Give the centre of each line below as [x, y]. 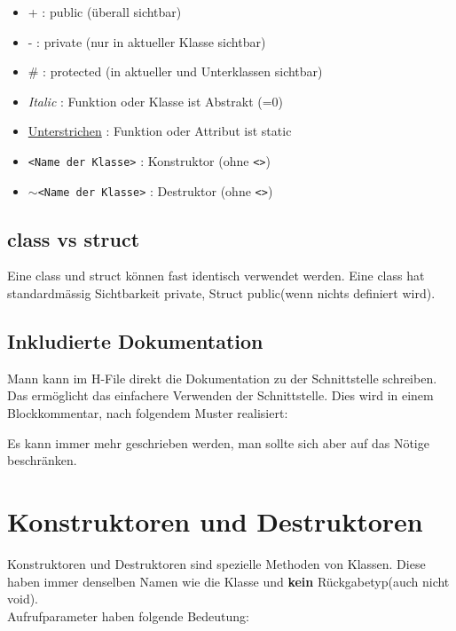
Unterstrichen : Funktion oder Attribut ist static [160, 131]
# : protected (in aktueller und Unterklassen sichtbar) [175, 71]
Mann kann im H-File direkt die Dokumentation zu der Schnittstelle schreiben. [222, 378]
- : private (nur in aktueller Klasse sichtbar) [147, 41]
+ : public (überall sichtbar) [105, 12]
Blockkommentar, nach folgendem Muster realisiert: [148, 413]
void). [23, 599]
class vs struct [74, 238]
